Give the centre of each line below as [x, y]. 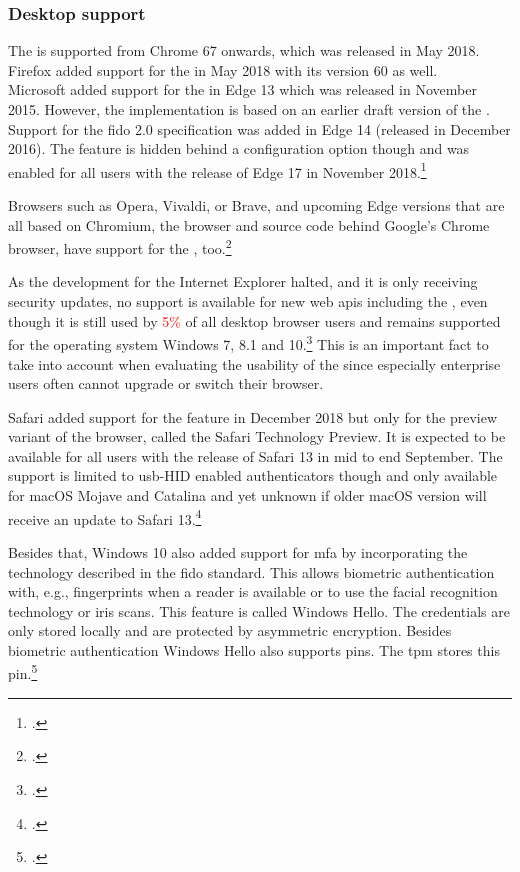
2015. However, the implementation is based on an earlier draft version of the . [249, 109]
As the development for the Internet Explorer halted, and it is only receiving [243, 281]
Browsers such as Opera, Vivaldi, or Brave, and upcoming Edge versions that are [256, 205]
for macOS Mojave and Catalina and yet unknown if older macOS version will [247, 495]
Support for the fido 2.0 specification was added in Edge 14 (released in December [259, 128]
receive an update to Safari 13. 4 [105, 517]
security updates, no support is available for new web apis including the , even [248, 301]
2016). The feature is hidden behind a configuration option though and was [239, 148]
